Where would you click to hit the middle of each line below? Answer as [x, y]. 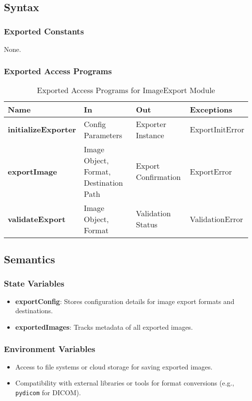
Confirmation [158, 177]
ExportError [211, 171]
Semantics [30, 259]
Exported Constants [44, 31]
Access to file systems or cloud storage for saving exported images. [114, 366]
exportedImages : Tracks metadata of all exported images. [104, 327]
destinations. [34, 311]
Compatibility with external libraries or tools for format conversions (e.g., [125, 383]
